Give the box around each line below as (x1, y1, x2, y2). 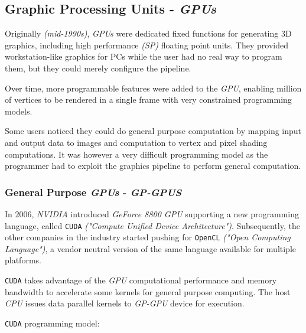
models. (5, 105, 32, 117)
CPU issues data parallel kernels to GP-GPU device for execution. (5, 297, 245, 309)
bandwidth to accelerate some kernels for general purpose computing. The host (5, 285, 291, 298)
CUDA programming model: (5, 316, 100, 329)
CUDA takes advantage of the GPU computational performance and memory (5, 274, 277, 286)
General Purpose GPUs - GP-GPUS (5, 184, 182, 199)
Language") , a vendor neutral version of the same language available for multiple (5, 242, 297, 254)
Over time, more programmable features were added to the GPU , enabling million (5, 81, 302, 94)
